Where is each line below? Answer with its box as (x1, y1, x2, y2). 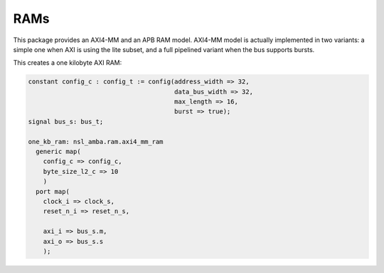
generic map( (36, 148, 81, 156)
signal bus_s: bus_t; (28, 118, 104, 125)
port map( (36, 187, 70, 195)
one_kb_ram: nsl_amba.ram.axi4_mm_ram (28, 138, 164, 145)
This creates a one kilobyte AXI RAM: (13, 58, 122, 67)
